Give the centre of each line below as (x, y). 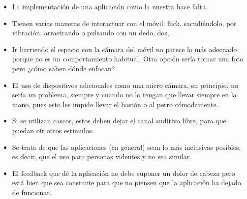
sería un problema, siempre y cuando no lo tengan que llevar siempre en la (124, 95)
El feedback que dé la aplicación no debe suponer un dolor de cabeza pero (123, 173)
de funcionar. (32, 192)
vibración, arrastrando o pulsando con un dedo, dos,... (93, 33)
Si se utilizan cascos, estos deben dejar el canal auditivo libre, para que (119, 121)
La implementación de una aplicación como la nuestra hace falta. (110, 6)
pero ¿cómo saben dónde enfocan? (63, 68)
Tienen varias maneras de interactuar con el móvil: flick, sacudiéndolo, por (124, 23)
